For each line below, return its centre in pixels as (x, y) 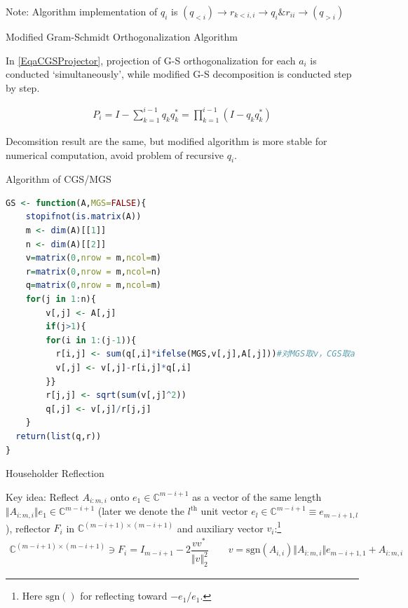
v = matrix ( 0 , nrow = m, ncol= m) (93, 258)
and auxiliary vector (220, 528)
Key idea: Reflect (42, 496)
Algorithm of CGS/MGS (59, 179)
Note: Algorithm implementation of (82, 11)
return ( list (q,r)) (59, 436)
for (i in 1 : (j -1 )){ (91, 340)
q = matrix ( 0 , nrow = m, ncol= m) (93, 285)
